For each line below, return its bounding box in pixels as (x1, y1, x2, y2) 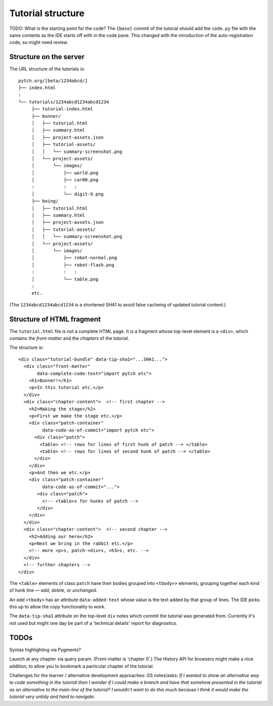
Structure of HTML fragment (9, 315, 101, 324)
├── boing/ (31, 198, 59, 204)
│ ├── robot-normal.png (31, 255, 117, 261)
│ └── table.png (31, 276, 99, 282)
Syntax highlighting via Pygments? (9, 646, 81, 653)
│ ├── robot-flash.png (31, 262, 115, 268)
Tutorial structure (9, 8, 85, 19)
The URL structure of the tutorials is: (9, 66, 85, 72)
